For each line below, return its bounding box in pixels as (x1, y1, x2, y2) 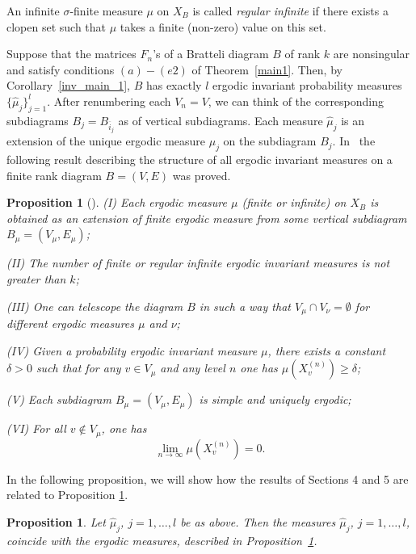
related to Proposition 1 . (6, 486, 128, 503)
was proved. (172, 166, 231, 183)
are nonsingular (333, 45, 410, 62)
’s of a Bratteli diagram (153, 45, 269, 62)
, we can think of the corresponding (208, 92, 384, 109)
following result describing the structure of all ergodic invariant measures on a (6, 150, 393, 167)
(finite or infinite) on (242, 194, 347, 211)
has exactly (145, 77, 202, 94)
